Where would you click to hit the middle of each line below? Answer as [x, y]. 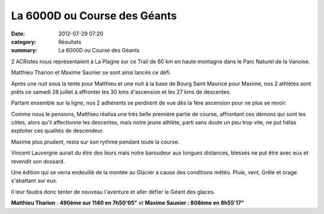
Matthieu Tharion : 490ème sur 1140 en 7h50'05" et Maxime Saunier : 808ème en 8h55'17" [127, 203]
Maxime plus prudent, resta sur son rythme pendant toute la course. [95, 142]
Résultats [70, 41]
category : [24, 41]
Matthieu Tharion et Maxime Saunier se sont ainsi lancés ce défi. [91, 73]
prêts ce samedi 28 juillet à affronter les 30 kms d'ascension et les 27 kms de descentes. [121, 92]
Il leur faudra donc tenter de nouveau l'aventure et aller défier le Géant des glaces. [113, 192]
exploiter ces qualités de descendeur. [58, 131]
